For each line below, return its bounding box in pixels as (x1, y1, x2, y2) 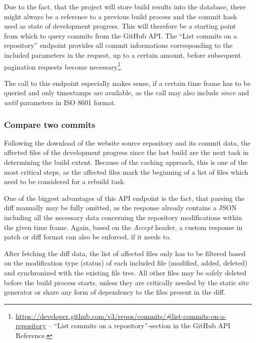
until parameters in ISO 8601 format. (4, 97, 116, 107)
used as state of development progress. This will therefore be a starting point (4, 21, 236, 31)
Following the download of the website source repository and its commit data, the (4, 137, 251, 148)
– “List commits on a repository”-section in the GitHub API (48, 320, 230, 331)
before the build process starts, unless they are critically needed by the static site (4, 277, 249, 287)
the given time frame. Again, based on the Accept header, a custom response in (4, 222, 243, 232)
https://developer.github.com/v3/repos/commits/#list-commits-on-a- (15, 310, 226, 321)
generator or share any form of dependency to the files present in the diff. (4, 287, 226, 297)
